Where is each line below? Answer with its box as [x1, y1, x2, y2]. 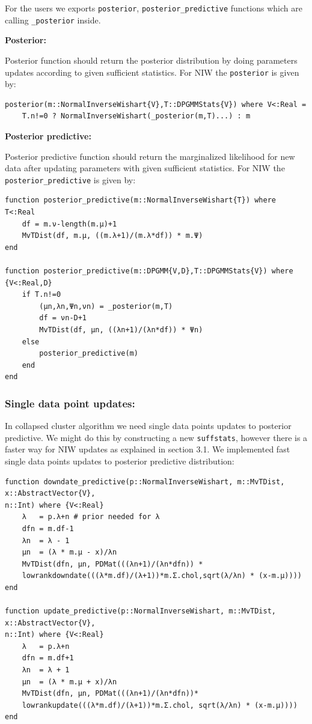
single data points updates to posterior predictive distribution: [5, 454, 234, 467]
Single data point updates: [5, 395, 135, 410]
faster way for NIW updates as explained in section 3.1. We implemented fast [5, 443, 290, 455]
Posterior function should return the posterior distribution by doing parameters [5, 53, 298, 66]
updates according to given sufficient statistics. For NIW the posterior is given [5, 65, 299, 78]
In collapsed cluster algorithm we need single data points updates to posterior [5, 419, 292, 432]
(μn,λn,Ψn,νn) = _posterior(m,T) [39, 302, 173, 311]
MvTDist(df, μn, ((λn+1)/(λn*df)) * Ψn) [39, 325, 203, 334]
